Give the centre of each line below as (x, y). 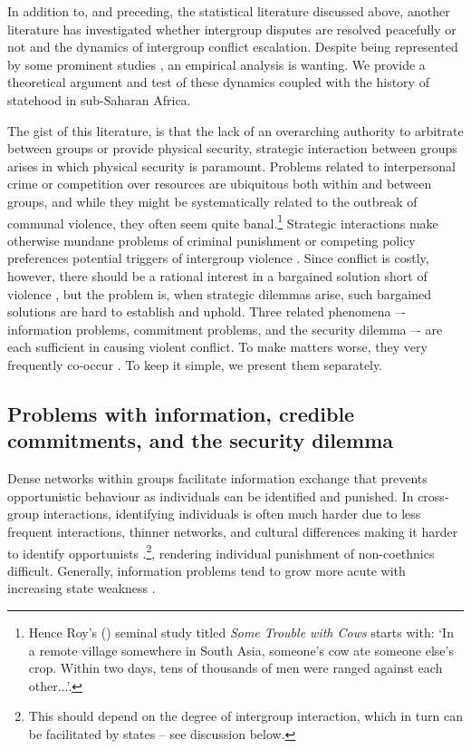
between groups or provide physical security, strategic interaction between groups (232, 148)
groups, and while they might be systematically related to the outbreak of (212, 201)
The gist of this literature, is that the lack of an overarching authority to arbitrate (235, 130)
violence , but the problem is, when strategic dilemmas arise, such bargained (219, 293)
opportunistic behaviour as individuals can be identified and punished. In (211, 496)
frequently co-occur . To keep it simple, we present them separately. (195, 364)
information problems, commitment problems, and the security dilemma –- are (225, 329)
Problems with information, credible (181, 413)
